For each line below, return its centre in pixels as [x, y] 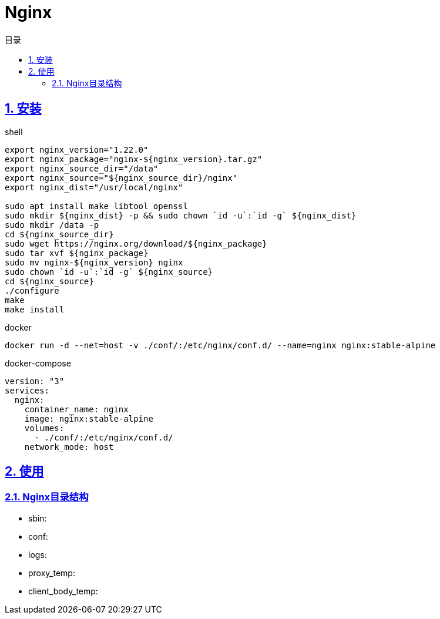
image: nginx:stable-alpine [89, 418]
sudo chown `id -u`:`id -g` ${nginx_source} [109, 272]
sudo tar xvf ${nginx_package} [77, 253]
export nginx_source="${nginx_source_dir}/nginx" [121, 178]
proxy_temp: [52, 573]
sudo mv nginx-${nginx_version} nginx [94, 262]
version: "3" [35, 381]
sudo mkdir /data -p [52, 225]
